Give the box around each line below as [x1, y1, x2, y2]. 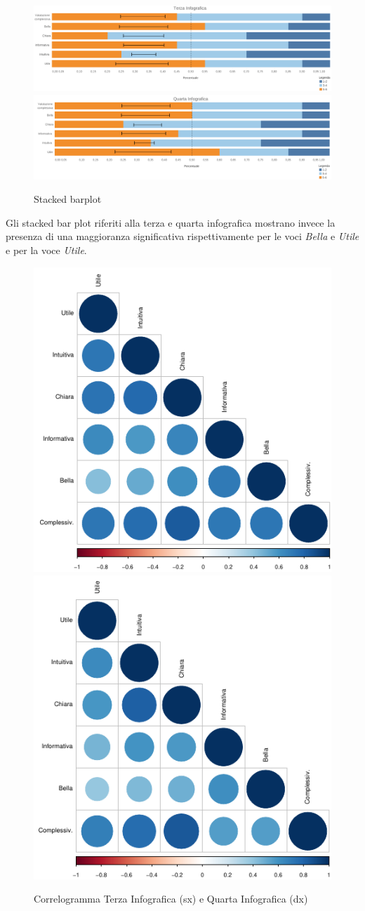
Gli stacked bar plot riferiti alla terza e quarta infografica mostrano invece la [6, 215, 336, 230]
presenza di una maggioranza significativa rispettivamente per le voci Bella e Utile [6, 229, 359, 244]
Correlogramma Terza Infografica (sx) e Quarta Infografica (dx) [34, 891, 308, 906]
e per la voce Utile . [6, 243, 87, 258]
